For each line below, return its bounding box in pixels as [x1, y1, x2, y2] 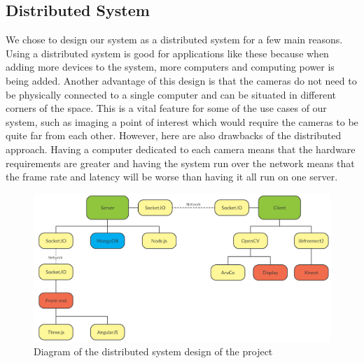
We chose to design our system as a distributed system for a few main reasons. [6, 32, 343, 47]
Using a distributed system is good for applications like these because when [6, 45, 329, 60]
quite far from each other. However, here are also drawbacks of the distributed [6, 128, 342, 143]
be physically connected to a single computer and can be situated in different [6, 87, 337, 101]
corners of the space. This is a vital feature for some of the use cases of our [6, 101, 327, 115]
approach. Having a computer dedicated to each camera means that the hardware [6, 141, 356, 156]
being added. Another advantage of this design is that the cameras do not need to [6, 73, 357, 87]
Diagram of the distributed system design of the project [34, 344, 273, 359]
